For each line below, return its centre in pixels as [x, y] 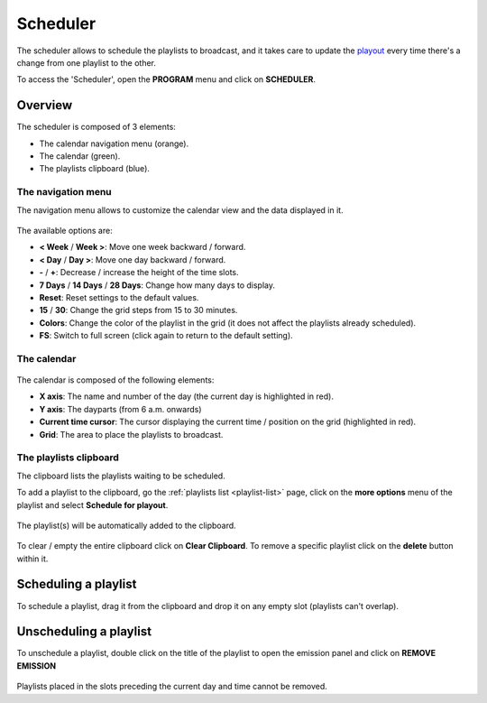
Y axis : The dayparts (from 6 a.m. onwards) [120, 409]
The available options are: [64, 230]
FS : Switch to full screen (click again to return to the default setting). [166, 336]
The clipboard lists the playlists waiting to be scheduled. [121, 476]
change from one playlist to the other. [87, 62]
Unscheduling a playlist [84, 632]
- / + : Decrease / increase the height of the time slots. [139, 273]
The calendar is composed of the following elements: [115, 380]
